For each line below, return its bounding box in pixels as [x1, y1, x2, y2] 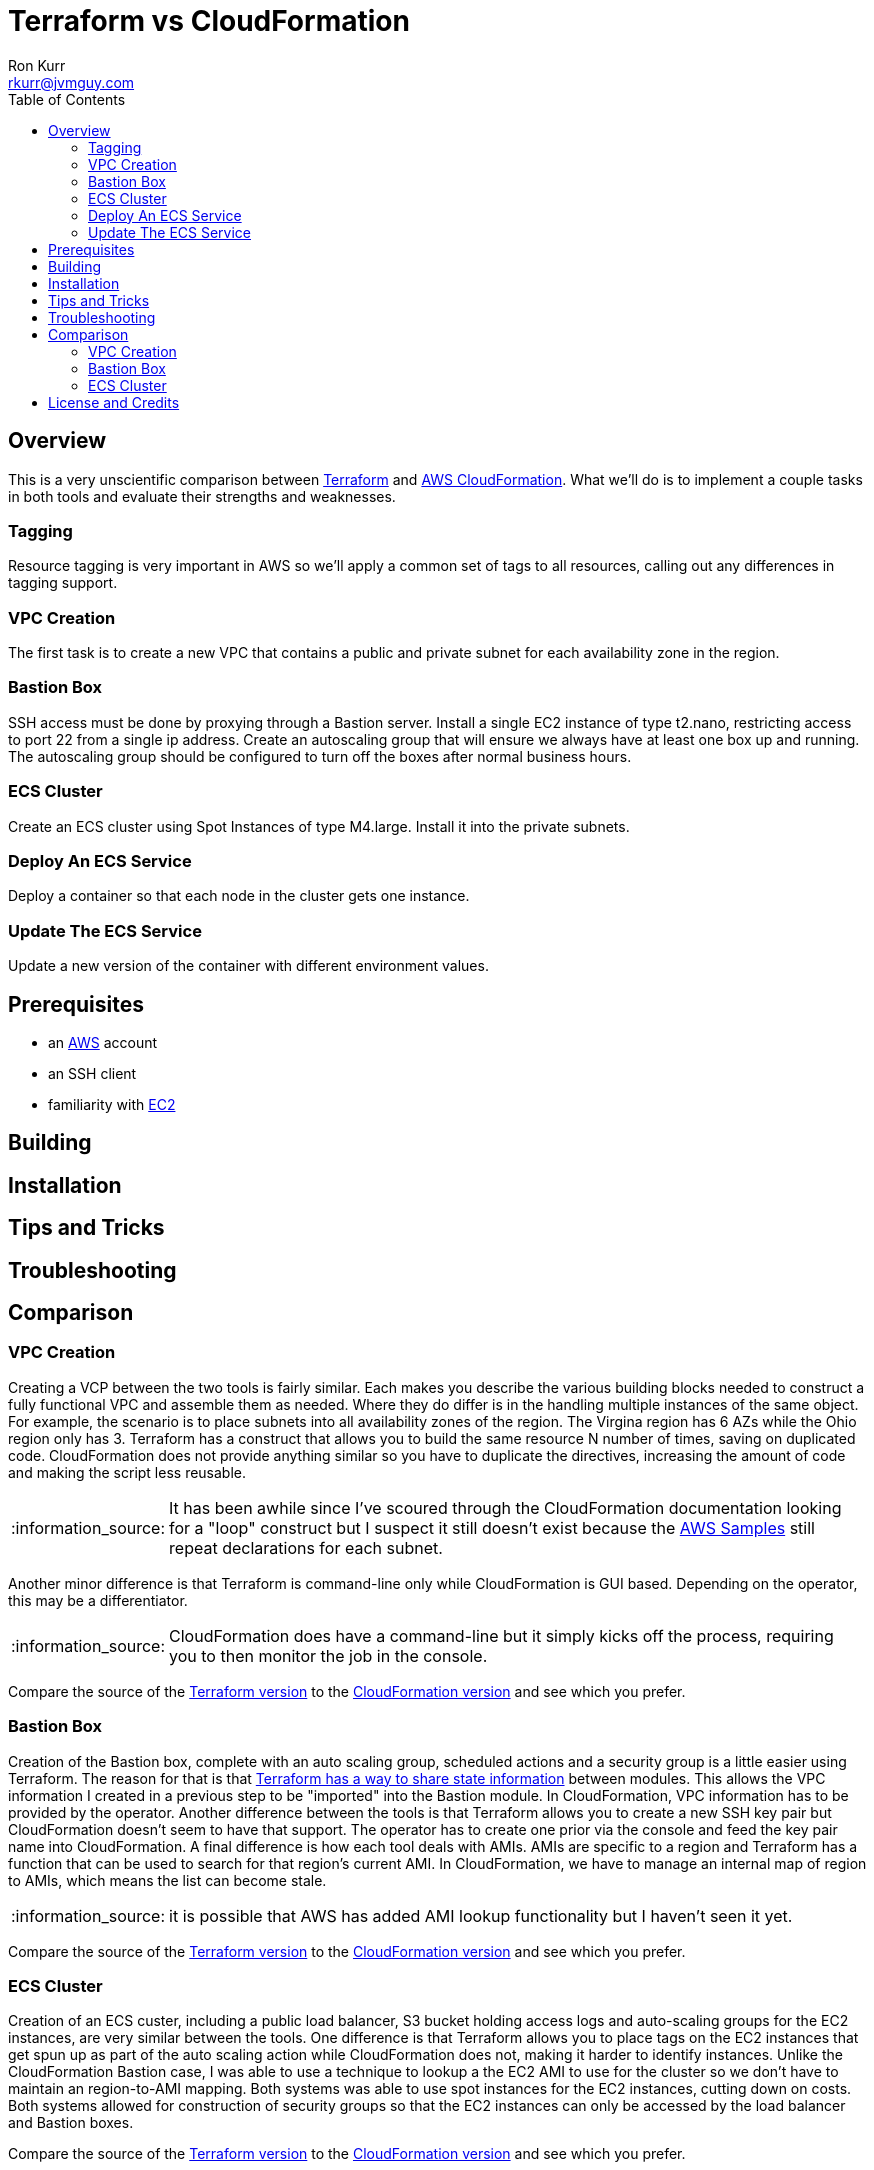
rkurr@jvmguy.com [8, 73, 135, 91]
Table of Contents [8, 90, 126, 108]
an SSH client [48, 1064, 137, 1082]
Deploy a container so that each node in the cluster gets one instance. [8, 887, 470, 905]
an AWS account [48, 1033, 158, 1051]
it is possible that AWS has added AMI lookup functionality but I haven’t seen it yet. [169, 1905, 793, 1926]
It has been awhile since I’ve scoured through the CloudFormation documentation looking [169, 1497, 842, 1518]
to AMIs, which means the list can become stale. [8, 1871, 327, 1889]
